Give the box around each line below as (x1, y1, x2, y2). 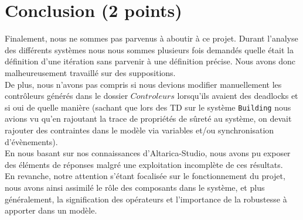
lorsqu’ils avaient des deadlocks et (177, 90, 298, 102)
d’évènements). (5, 135, 58, 147)
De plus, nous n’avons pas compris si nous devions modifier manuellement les (5, 78, 282, 90)
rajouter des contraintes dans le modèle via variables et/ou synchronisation (5, 123, 274, 136)
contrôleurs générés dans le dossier (5, 90, 128, 102)
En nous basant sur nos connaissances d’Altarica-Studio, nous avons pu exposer (5, 147, 291, 159)
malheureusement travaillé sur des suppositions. (5, 66, 176, 78)
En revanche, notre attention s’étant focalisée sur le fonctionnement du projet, (5, 170, 285, 182)
